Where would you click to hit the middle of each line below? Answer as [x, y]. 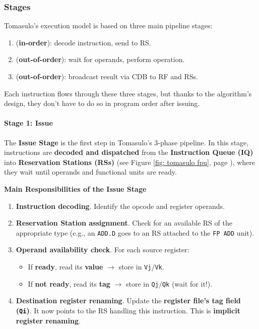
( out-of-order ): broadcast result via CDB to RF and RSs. [107, 76]
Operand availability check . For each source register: [103, 250]
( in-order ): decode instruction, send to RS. [83, 42]
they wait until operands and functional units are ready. [90, 172]
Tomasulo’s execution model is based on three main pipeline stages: [108, 25]
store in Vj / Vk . [141, 266]
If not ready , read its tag [69, 283]
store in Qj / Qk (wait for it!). [169, 283]
